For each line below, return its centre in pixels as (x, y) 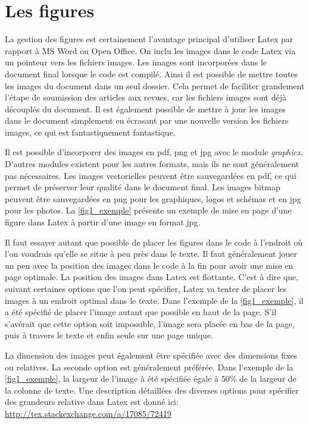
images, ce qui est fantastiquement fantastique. (90, 132)
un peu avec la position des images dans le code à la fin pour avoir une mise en (149, 265)
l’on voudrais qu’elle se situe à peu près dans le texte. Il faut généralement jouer (151, 254)
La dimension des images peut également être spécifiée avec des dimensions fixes (151, 355)
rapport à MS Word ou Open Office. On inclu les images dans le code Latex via (150, 50)
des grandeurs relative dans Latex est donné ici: (92, 402)
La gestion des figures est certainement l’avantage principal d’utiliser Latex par (149, 39)
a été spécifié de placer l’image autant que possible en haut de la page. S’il (141, 312)
